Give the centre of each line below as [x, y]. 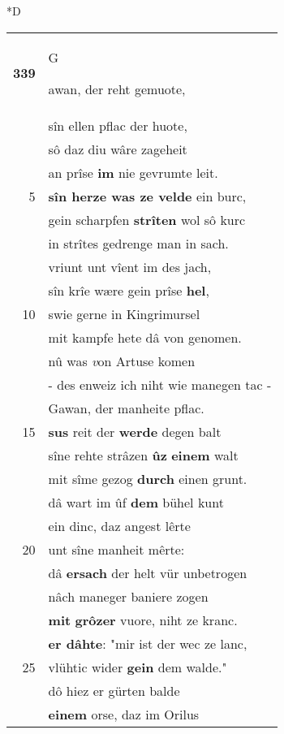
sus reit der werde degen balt [135, 431]
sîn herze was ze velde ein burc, [147, 196]
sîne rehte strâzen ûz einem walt [143, 455]
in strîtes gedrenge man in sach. [138, 243]
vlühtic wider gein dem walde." [138, 667]
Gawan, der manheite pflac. [126, 408]
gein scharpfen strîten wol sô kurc [147, 219]
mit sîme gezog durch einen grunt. [148, 478]
